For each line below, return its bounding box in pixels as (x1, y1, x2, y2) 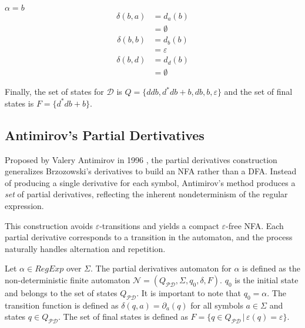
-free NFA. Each (226, 219, 284, 231)
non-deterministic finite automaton (5, 273, 130, 286)
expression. (5, 199, 44, 211)
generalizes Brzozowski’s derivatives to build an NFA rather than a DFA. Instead (5, 165, 297, 177)
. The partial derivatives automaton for (90, 262, 232, 274)
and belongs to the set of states (5, 286, 118, 299)
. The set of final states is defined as (58, 310, 188, 323)
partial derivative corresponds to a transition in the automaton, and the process (5, 231, 293, 243)
